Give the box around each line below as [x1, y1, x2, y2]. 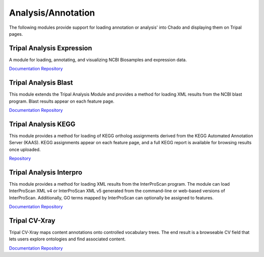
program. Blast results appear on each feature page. [9, 98, 115, 104]
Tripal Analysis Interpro [9, 168, 83, 176]
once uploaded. [9, 147, 41, 152]
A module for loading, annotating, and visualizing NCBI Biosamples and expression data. [9, 57, 187, 63]
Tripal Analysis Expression [9, 44, 92, 52]
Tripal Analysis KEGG [9, 120, 76, 128]
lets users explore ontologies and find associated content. [9, 236, 126, 242]
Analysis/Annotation [9, 7, 95, 18]
